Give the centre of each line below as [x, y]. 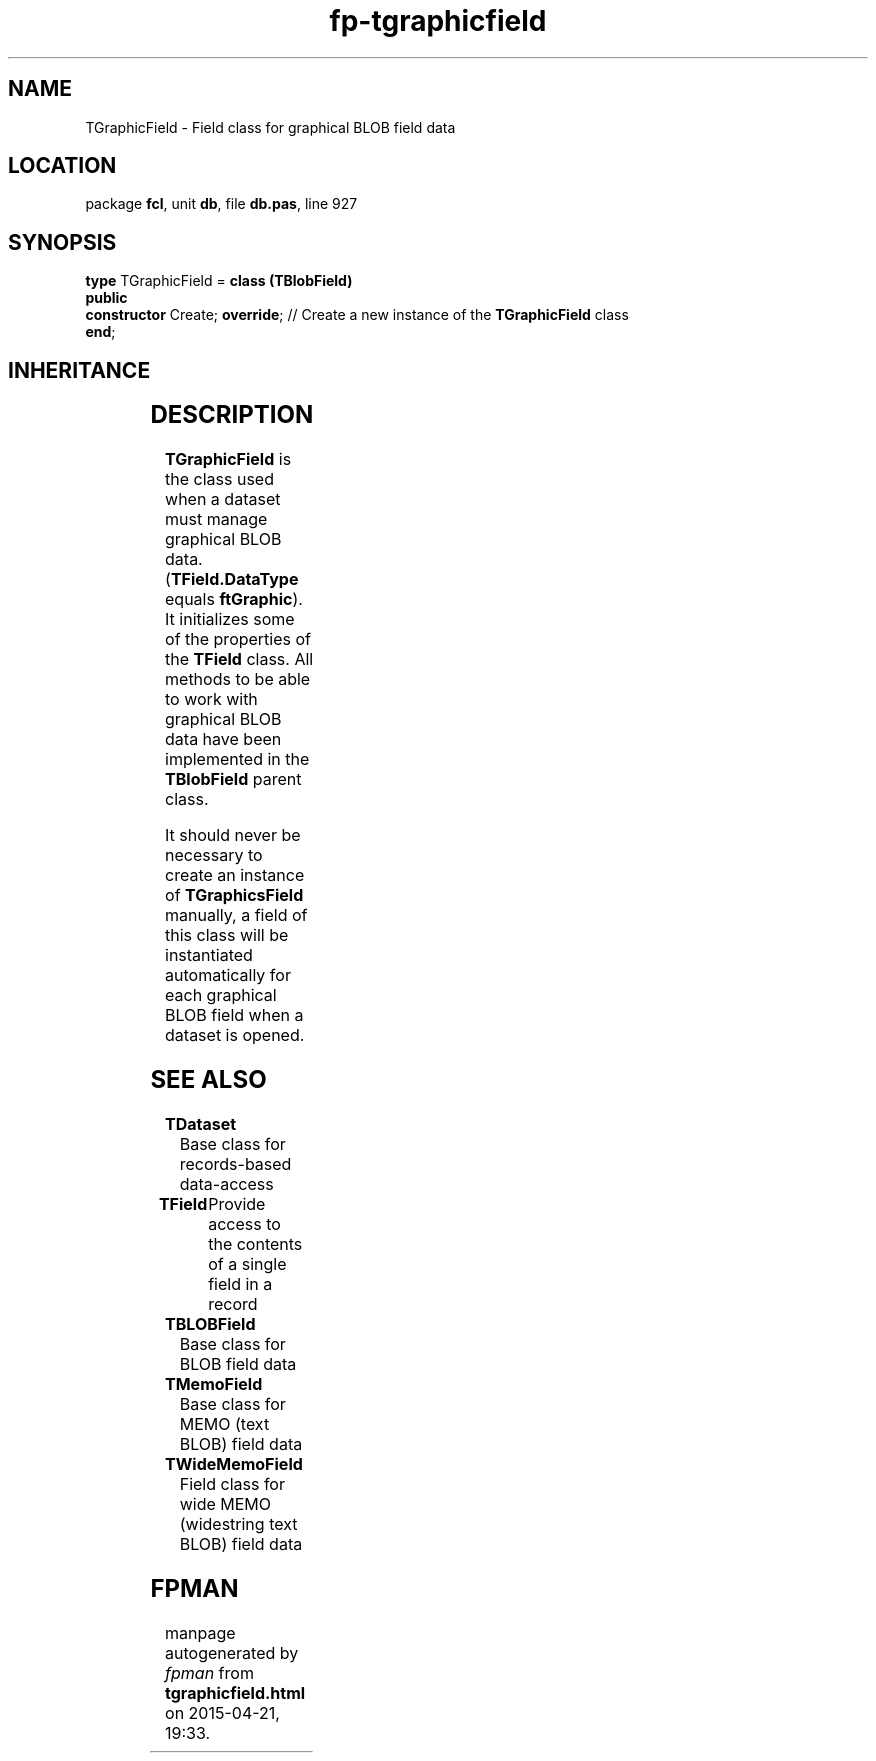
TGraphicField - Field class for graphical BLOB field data [270, 127]
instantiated [209, 955]
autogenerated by [232, 1652]
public [106, 298]
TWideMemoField [234, 1463]
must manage [216, 519]
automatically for [228, 975]
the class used [219, 479]
